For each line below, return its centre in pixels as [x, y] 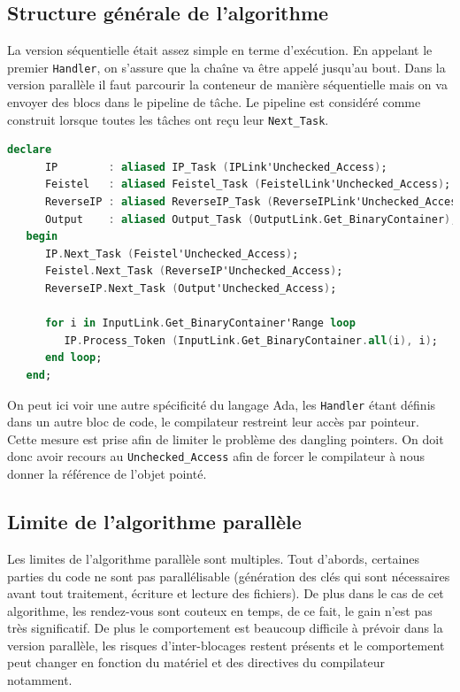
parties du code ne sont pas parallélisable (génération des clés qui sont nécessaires [229, 576]
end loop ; [73, 358]
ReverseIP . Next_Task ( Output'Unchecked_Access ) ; [191, 289]
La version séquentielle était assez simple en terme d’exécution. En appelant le [220, 50]
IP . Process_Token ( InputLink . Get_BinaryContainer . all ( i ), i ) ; [251, 340]
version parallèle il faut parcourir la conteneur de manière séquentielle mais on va [227, 85]
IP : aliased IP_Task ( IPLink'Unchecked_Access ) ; [216, 167]
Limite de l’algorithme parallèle [154, 522]
